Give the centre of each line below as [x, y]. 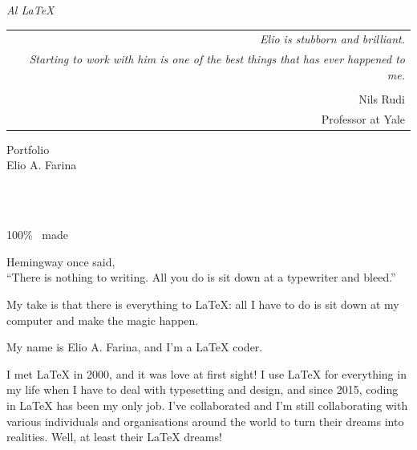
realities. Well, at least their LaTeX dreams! [114, 437]
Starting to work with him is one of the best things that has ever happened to [217, 59]
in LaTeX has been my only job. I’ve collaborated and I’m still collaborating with [207, 405]
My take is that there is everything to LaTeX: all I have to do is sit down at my [203, 304]
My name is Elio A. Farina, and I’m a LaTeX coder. [135, 347]
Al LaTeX [30, 10]
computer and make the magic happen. [103, 320]
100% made [37, 235]
